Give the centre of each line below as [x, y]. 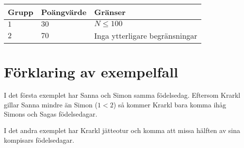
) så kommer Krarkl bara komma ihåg [170, 104]
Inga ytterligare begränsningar [146, 36]
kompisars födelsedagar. [39, 140]
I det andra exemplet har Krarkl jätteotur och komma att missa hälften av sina [122, 130]
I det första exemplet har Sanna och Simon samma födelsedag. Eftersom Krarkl [122, 95]
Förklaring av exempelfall [91, 72]
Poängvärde [64, 12]
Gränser [110, 12]
